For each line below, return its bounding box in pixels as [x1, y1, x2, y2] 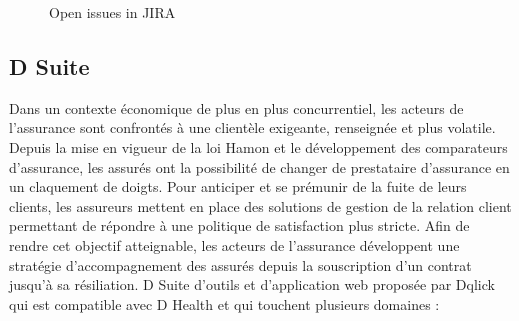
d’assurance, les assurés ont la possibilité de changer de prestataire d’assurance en [9, 156, 510, 177]
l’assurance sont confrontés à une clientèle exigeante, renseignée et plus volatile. [9, 117, 496, 138]
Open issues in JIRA [49, 2, 176, 22]
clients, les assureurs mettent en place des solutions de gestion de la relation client [9, 195, 512, 216]
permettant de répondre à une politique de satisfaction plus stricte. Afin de [9, 215, 470, 236]
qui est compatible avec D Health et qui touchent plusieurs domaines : [9, 293, 440, 314]
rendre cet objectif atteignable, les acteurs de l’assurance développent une [9, 234, 460, 255]
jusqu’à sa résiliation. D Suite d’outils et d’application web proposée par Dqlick [9, 274, 495, 295]
